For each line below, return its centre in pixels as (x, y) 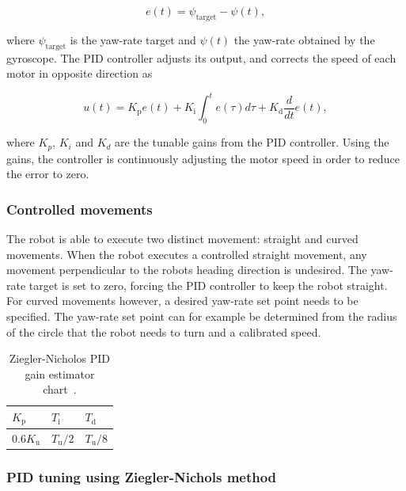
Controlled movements (80, 209)
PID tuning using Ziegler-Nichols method (142, 476)
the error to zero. (48, 174)
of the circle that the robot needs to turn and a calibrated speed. (164, 331)
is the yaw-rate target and (133, 39)
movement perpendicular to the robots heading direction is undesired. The (187, 270)
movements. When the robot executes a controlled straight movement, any (187, 254)
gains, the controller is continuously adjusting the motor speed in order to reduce (203, 158)
